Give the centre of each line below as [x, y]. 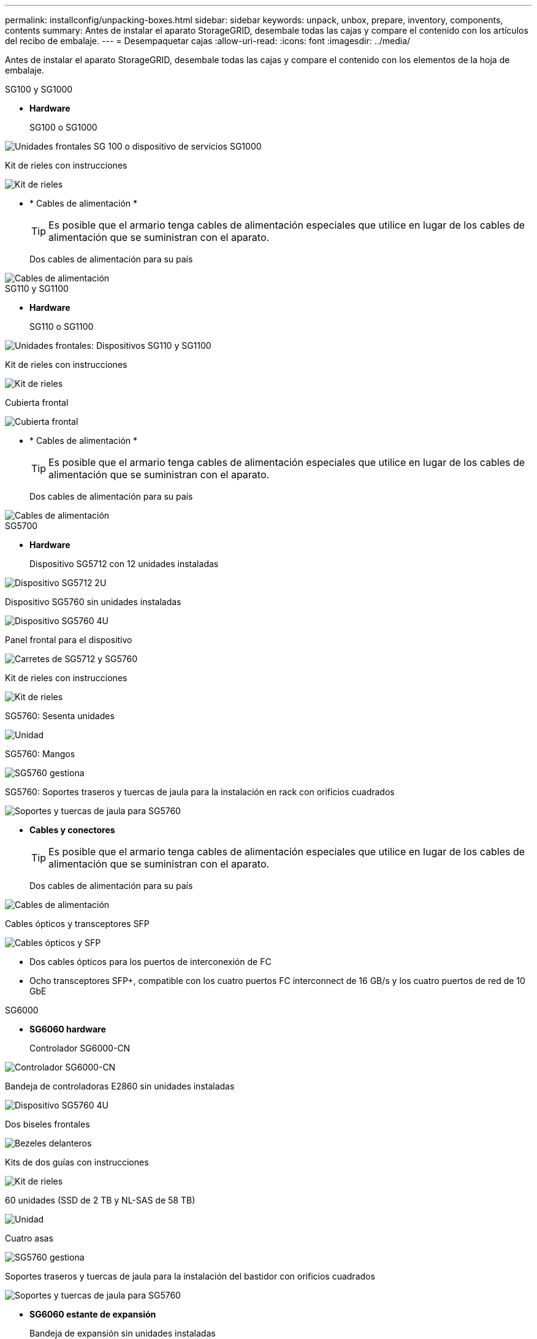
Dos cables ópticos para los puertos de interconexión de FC [150, 962]
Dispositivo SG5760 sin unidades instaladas [93, 602]
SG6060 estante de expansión [93, 1314]
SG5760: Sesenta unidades [60, 716]
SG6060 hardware [68, 1029]
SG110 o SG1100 [62, 326]
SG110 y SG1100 [37, 288]
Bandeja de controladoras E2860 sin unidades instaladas [120, 1086]
